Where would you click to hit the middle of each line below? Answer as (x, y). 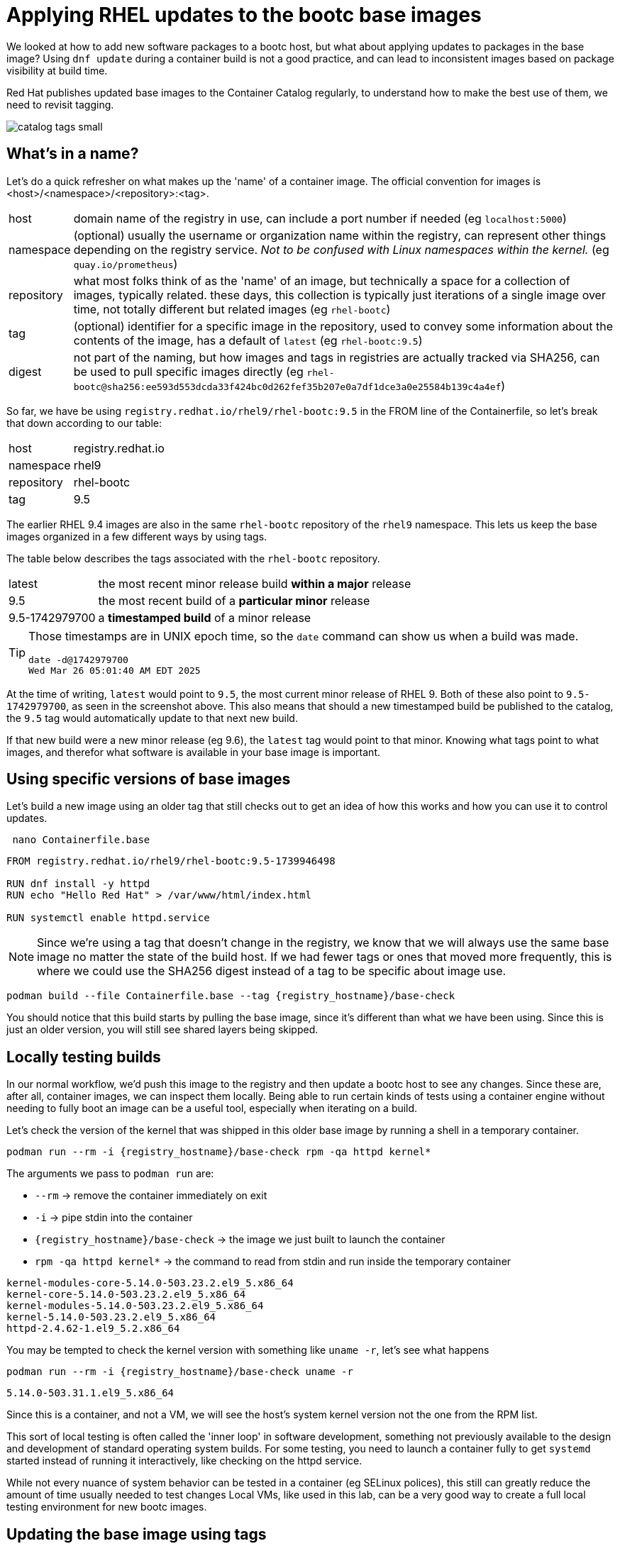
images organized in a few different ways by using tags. (137, 536)
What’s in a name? (73, 154)
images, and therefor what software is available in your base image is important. (194, 752)
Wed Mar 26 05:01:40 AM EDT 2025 (115, 670)
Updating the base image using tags (137, 1534)
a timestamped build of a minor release (205, 617)
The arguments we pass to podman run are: (110, 1174)
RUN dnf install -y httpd (78, 884)
